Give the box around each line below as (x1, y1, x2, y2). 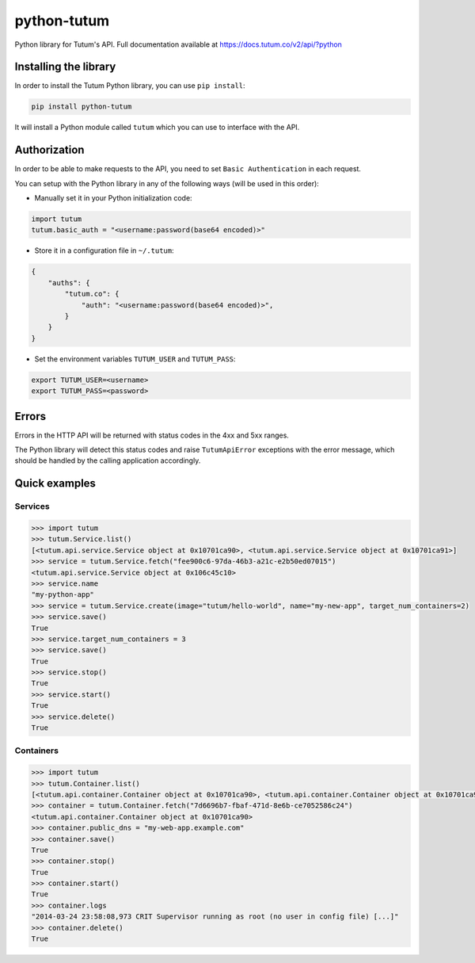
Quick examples (14, 476, 97, 491)
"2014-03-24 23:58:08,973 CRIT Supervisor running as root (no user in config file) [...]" (31, 912, 399, 921)
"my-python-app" (31, 590, 95, 599)
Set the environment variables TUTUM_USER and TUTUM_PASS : (34, 353, 237, 364)
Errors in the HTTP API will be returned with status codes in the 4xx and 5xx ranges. (14, 430, 289, 440)
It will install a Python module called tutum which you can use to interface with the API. (14, 123, 300, 132)
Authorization (14, 143, 85, 157)
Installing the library (14, 60, 116, 74)
